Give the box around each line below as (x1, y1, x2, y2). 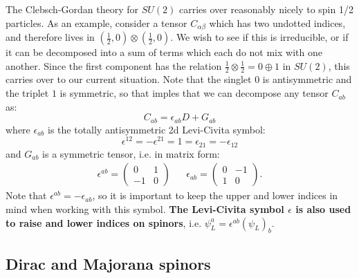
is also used (295, 202, 351, 216)
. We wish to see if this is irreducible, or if (170, 30, 349, 44)
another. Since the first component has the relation (6, 58, 222, 73)
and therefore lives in (6, 30, 95, 44)
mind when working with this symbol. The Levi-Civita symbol (6, 202, 284, 216)
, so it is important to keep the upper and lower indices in (92, 188, 338, 203)
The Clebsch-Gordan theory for (6, 2, 139, 16)
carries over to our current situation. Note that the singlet (6, 72, 252, 86)
